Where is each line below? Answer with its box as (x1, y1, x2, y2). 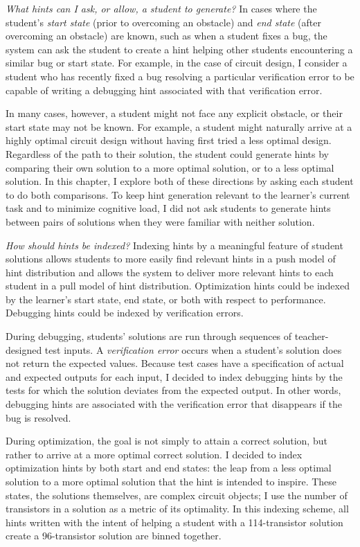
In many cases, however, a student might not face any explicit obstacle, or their (6, 106, 343, 120)
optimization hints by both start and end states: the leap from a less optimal (6, 460, 332, 475)
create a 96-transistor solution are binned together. (6, 528, 222, 543)
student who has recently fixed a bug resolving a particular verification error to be (6, 69, 354, 83)
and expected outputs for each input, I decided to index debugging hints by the (6, 369, 343, 384)
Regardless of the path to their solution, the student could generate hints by (6, 146, 329, 161)
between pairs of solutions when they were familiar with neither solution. (6, 214, 315, 228)
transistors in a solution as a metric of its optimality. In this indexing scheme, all (6, 501, 349, 516)
